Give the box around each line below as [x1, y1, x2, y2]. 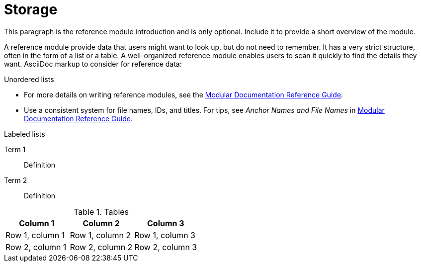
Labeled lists [4, 129, 45, 138]
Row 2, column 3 [134, 242, 197, 252]
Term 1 [4, 145, 26, 154]
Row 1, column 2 [70, 230, 131, 240]
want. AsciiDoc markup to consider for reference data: [4, 59, 182, 68]
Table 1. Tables [74, 206, 129, 217]
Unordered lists [4, 75, 54, 84]
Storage [4, 1, 58, 18]
